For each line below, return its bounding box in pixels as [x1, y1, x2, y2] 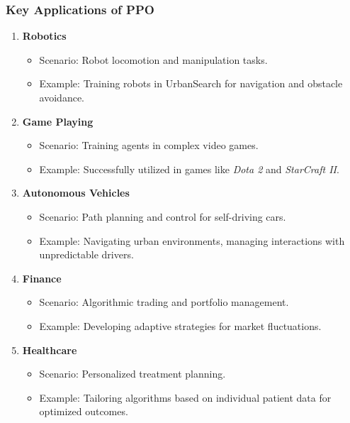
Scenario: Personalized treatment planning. [39, 366, 226, 381]
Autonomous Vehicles [22, 185, 130, 200]
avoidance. [39, 90, 84, 104]
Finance [22, 270, 62, 285]
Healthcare [22, 342, 77, 357]
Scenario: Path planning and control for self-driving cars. [39, 209, 286, 224]
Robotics [22, 28, 67, 43]
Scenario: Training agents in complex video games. [39, 138, 259, 153]
